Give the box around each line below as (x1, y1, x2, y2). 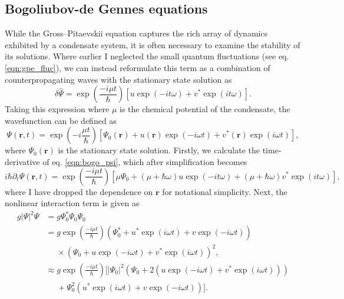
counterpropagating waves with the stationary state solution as (5, 73, 232, 85)
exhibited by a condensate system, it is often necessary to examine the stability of (5, 38, 300, 51)
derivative (5, 155, 40, 167)
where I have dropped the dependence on (5, 185, 153, 197)
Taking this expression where (5, 103, 110, 115)
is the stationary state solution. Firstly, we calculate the (58, 144, 260, 156)
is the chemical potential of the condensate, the (120, 103, 290, 115)
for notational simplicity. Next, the (162, 185, 287, 197)
